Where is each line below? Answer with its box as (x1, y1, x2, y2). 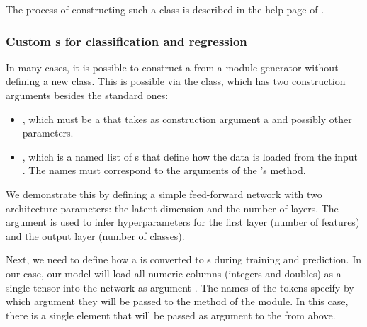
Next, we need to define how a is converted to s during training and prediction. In (6, 252, 361, 267)
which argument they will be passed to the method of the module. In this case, (6, 294, 349, 309)
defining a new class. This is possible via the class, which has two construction (6, 74, 346, 88)
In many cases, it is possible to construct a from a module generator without (6, 59, 339, 74)
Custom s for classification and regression (6, 32, 247, 50)
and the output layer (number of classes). (6, 228, 185, 243)
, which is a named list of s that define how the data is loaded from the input (22, 149, 358, 163)
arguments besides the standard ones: (6, 88, 169, 102)
